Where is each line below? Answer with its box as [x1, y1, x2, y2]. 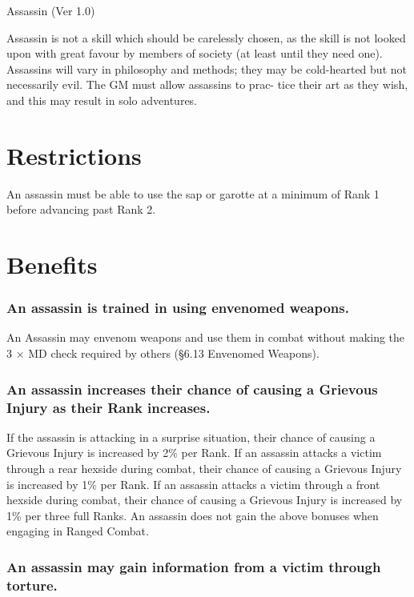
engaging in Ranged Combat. [6, 523, 149, 539]
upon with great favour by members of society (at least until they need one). [6, 45, 383, 62]
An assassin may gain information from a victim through [6, 556, 381, 576]
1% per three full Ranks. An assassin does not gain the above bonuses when [6, 507, 379, 523]
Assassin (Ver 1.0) [6, 2, 95, 18]
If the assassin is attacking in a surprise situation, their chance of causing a [6, 428, 376, 445]
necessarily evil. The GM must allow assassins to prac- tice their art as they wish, [6, 76, 408, 93]
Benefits [6, 248, 98, 281]
